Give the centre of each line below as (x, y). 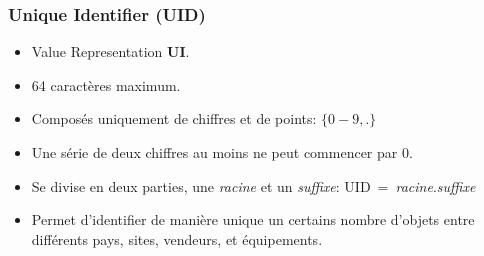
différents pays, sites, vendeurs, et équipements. (177, 238)
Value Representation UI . (110, 51)
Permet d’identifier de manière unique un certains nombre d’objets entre (253, 219)
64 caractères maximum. (106, 84)
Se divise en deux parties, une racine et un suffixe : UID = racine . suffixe (253, 185)
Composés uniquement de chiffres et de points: (174, 118)
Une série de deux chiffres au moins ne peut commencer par (214, 152)
